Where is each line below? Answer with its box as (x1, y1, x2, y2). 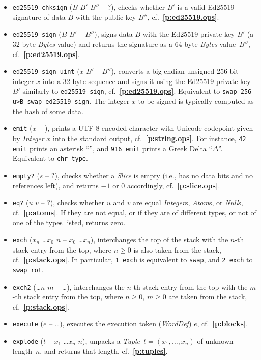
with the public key (75, 11, 136, 22)
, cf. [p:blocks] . (197, 318, 248, 329)
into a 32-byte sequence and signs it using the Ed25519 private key (42, 75, 251, 86)
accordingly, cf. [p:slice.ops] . (127, 180, 220, 190)
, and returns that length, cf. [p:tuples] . (40, 345, 168, 356)
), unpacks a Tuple (82, 336, 140, 346)
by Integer (12, 132, 44, 143)
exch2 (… (12, 281, 41, 292)
